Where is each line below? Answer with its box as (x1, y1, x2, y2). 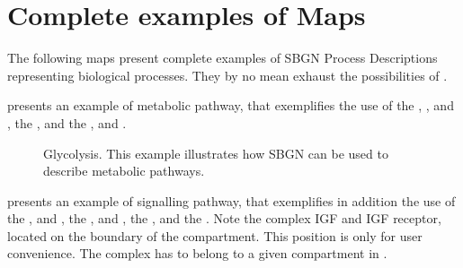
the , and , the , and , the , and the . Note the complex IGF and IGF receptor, (7, 209, 441, 228)
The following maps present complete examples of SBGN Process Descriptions (7, 48, 438, 67)
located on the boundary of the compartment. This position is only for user (7, 226, 423, 245)
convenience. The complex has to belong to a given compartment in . (7, 244, 387, 263)
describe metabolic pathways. (43, 161, 205, 180)
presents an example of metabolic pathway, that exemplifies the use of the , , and (7, 96, 454, 115)
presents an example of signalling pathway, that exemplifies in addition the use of (7, 191, 456, 210)
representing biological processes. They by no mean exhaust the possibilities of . (7, 65, 448, 84)
